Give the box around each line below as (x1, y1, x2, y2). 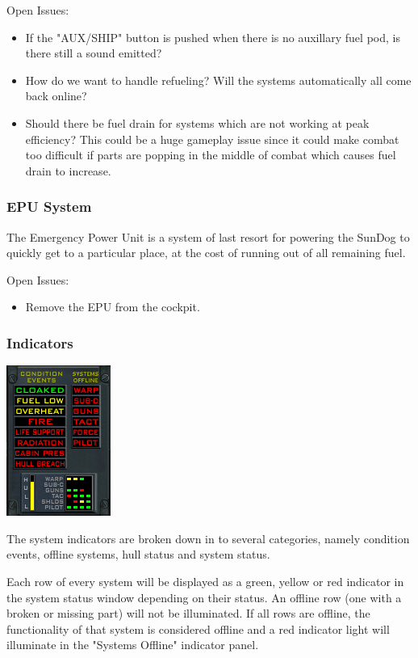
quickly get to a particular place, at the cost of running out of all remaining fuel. (6, 244, 406, 261)
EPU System (6, 196, 92, 217)
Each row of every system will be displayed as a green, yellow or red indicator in (6, 572, 404, 589)
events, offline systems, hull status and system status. (6, 546, 270, 563)
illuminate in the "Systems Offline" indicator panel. (6, 636, 259, 653)
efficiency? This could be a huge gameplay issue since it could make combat (25, 130, 399, 147)
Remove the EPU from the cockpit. (25, 298, 200, 315)
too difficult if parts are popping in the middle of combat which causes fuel (25, 146, 396, 163)
